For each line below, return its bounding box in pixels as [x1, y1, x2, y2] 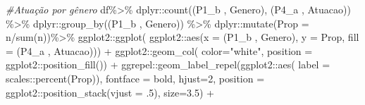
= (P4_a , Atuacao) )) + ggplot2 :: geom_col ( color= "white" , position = [6, 43, 313, 58]
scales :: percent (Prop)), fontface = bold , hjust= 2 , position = [6, 70, 265, 85]
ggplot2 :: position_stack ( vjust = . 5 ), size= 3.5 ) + [6, 85, 214, 99]
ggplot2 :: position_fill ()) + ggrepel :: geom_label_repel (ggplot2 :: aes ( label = [6, 57, 330, 72]
